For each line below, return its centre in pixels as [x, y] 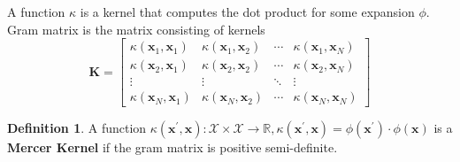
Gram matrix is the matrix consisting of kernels [136, 29]
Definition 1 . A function [77, 128]
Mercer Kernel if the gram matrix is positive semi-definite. [172, 147]
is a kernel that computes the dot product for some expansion [247, 12]
